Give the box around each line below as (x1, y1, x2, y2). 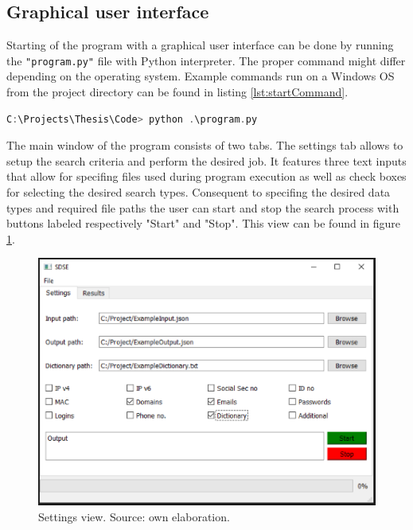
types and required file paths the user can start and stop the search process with (6, 199, 399, 216)
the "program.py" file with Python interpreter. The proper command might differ (6, 52, 406, 68)
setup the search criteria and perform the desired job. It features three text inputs (6, 152, 407, 169)
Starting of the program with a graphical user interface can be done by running (6, 37, 394, 53)
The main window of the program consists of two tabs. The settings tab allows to (6, 137, 403, 154)
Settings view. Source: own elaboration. (38, 508, 230, 524)
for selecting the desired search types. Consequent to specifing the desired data (6, 184, 391, 201)
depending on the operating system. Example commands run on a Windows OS (6, 68, 395, 84)
